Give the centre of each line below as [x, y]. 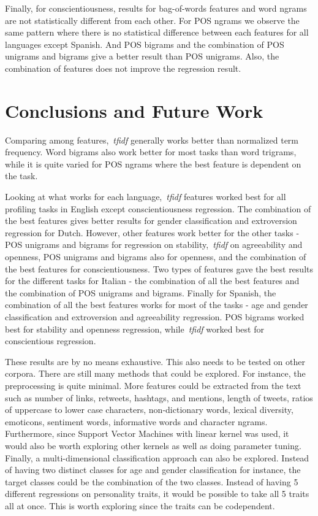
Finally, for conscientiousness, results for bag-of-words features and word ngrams [156, 8]
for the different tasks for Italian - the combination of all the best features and [152, 281]
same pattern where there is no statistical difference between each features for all [157, 32]
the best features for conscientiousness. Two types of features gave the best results [159, 268]
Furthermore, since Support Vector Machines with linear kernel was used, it [147, 433]
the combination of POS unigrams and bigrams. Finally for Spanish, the [141, 292]
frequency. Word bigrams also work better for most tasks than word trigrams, [151, 152]
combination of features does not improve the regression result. [123, 68]
